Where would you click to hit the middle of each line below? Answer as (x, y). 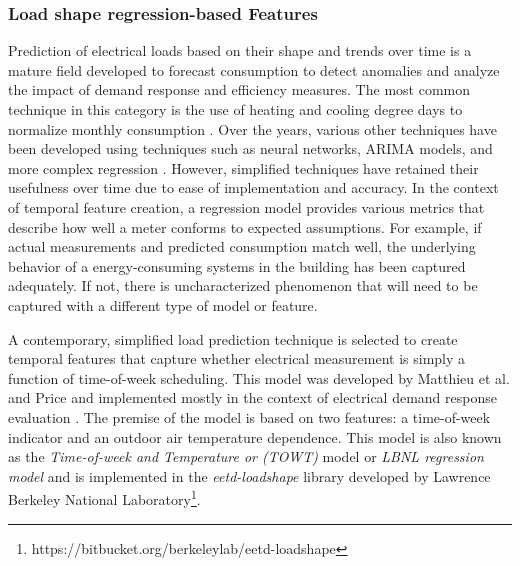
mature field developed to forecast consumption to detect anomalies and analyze (254, 69)
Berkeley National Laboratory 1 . (104, 497)
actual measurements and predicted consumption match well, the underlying (242, 246)
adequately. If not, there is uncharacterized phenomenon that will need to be (243, 285)
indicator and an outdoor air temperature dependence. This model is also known (255, 436)
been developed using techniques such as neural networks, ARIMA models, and (250, 148)
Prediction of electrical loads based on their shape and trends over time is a (240, 50)
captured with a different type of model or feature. (163, 304)
